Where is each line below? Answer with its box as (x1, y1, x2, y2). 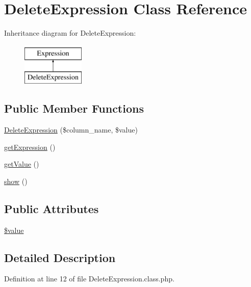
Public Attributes (4, 200, 99, 216)
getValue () (4, 159, 39, 169)
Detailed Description (4, 249, 116, 265)
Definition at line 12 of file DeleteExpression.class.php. (4, 273, 174, 284)
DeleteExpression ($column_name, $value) (4, 124, 138, 135)
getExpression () (4, 141, 56, 152)
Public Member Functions (4, 100, 144, 116)
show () (4, 175, 28, 186)
